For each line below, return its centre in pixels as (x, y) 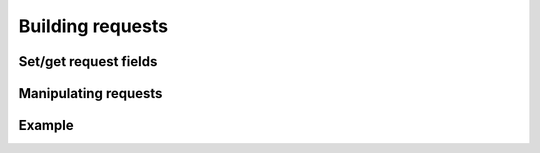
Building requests (93, 26)
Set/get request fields (88, 61)
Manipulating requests (90, 93)
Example (46, 125)
